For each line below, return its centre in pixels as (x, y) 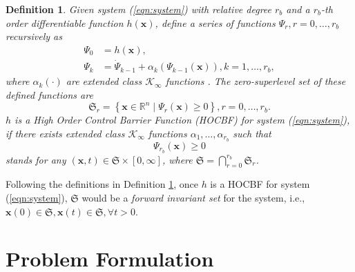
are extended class (104, 81)
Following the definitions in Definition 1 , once (102, 184)
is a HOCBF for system (260, 184)
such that (252, 133)
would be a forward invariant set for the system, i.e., (193, 197)
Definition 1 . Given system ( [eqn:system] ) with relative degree (138, 9)
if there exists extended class (65, 133)
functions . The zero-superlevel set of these (256, 81)
